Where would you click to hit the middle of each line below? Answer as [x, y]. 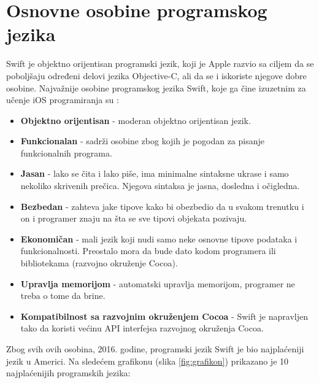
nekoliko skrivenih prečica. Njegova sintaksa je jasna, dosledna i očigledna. [160, 186]
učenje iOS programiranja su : [63, 100]
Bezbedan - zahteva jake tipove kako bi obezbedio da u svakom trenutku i [162, 206]
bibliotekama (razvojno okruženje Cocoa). [99, 263]
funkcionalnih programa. [66, 153]
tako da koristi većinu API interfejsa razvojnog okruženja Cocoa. [142, 328]
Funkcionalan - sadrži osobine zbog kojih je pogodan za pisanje [142, 141]
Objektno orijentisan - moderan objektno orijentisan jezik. [136, 120]
